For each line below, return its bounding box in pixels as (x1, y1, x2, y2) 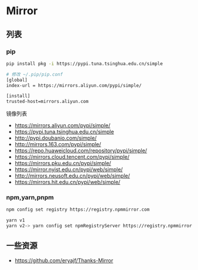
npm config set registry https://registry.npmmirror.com (6, 207, 150, 213)
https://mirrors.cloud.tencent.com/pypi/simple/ (14, 153, 130, 160)
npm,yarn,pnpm (6, 194, 55, 202)
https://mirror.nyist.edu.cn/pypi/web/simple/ (14, 166, 123, 173)
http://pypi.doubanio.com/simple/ (14, 134, 97, 142)
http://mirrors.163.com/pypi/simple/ (14, 141, 101, 148)
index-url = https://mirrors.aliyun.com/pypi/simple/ (6, 82, 142, 88)
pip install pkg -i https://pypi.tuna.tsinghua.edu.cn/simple (6, 60, 163, 66)
